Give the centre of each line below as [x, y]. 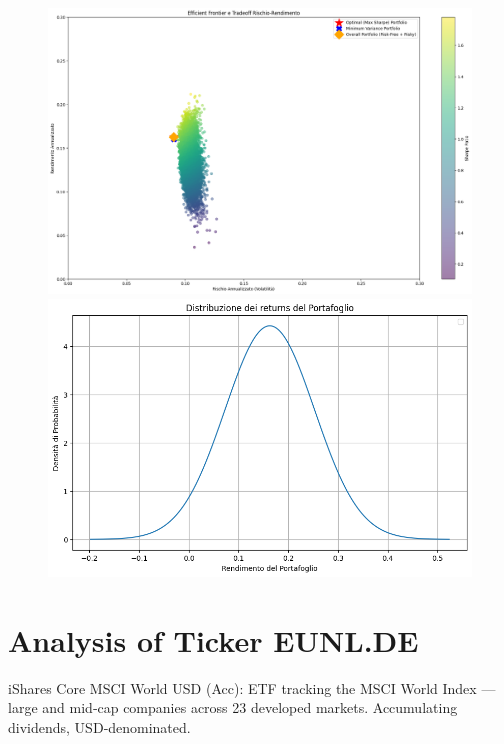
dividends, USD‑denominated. [99, 727]
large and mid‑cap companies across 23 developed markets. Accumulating [233, 707]
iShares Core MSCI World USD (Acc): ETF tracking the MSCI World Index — [252, 687]
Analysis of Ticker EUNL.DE [213, 639]
